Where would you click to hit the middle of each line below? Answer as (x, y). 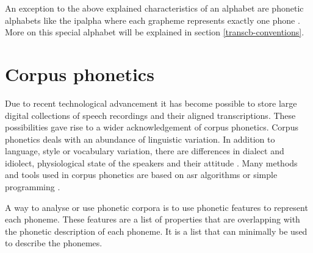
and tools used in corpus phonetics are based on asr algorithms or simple (141, 175)
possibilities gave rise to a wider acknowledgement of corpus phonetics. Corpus (152, 127)
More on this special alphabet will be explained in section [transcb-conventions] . (155, 32)
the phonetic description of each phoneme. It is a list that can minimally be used (156, 231)
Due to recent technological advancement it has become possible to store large (151, 103)
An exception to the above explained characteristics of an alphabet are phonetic (154, 8)
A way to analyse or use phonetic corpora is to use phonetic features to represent (156, 207)
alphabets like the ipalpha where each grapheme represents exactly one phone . (153, 20)
